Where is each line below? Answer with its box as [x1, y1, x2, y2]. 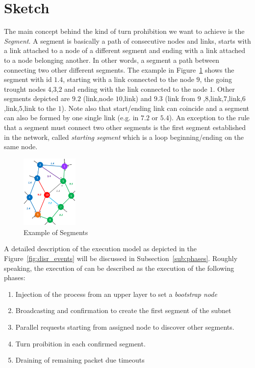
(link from [165, 93, 195, 104]
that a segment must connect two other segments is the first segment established [4, 122, 246, 132]
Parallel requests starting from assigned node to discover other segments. [15, 321, 234, 332]
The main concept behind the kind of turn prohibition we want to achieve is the [4, 26, 245, 36]
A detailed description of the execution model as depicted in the [4, 243, 197, 254]
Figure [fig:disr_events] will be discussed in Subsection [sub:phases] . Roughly [4, 253, 238, 263]
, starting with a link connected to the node [63, 74, 194, 84]
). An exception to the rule [169, 112, 250, 123]
